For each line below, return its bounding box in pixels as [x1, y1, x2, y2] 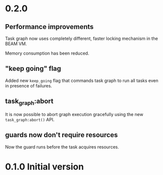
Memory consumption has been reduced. [5, 50, 89, 56]
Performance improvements [5, 23, 94, 31]
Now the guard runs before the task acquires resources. [5, 144, 120, 150]
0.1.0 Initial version [5, 161, 84, 172]
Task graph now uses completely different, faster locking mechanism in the [5, 35, 158, 41]
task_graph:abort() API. [5, 117, 55, 122]
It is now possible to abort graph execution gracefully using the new [5, 111, 143, 117]
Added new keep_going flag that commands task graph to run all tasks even [5, 77, 159, 84]
